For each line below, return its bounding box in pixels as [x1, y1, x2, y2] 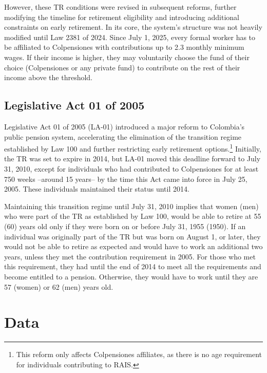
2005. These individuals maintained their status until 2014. [4, 183, 189, 194]
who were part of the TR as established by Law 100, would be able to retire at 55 [4, 211, 261, 221]
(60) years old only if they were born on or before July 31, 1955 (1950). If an [4, 220, 246, 231]
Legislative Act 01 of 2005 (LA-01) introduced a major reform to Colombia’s [4, 121, 245, 132]
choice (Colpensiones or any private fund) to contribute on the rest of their [4, 62, 240, 72]
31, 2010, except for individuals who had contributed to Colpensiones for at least [4, 163, 259, 174]
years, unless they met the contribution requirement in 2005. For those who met [4, 251, 256, 262]
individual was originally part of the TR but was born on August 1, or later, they [4, 231, 261, 241]
